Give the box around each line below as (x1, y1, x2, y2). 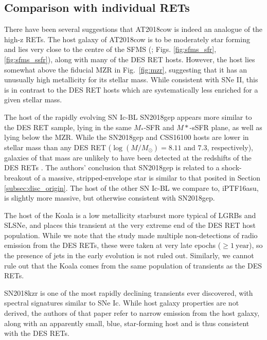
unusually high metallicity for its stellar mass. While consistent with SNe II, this (4, 74, 258, 85)
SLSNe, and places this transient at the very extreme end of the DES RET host (4, 220, 256, 230)
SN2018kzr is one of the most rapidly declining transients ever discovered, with (4, 287, 253, 298)
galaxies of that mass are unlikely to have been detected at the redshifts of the (4, 152, 252, 163)
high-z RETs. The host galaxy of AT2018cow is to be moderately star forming (4, 33, 250, 44)
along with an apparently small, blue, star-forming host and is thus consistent (4, 317, 250, 328)
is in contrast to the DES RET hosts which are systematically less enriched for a (4, 84, 258, 95)
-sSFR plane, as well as (189, 121, 262, 132)
